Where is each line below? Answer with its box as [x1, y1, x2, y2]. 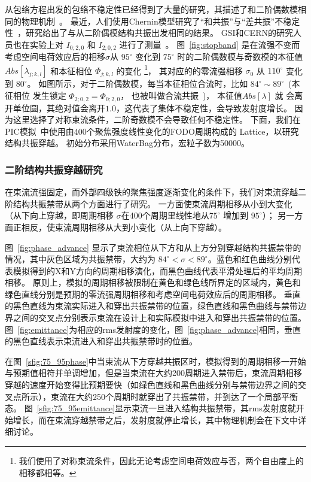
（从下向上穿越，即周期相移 [5, 209, 114, 222]
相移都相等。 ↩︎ [19, 466, 77, 478]
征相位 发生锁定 [5, 89, 66, 102]
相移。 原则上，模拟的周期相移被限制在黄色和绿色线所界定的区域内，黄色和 [5, 276, 301, 289]
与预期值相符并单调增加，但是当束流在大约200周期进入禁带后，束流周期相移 [5, 366, 302, 379]
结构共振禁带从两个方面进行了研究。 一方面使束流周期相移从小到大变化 [13, 197, 292, 210]
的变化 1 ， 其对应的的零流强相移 [116, 62, 243, 77]
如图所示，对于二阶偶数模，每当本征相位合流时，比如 [38, 77, 248, 90]
